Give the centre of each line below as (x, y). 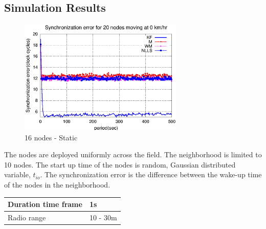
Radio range (27, 217)
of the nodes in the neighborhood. (57, 184)
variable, (17, 174)
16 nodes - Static (51, 137)
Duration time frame (45, 204)
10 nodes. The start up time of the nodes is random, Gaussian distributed (120, 164)
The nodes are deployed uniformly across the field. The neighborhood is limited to (133, 154)
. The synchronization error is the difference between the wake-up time (151, 174)
